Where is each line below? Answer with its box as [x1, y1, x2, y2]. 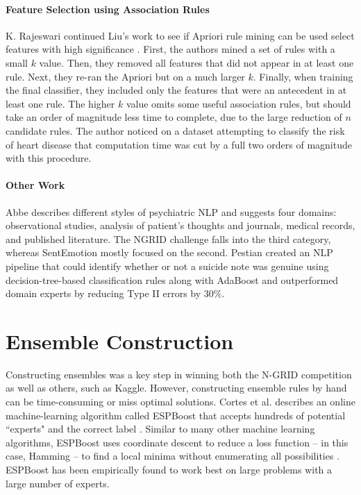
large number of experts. [6, 476, 110, 490]
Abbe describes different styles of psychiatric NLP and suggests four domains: [6, 204, 337, 219]
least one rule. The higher [6, 96, 115, 110]
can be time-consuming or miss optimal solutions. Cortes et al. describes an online [6, 394, 355, 408]
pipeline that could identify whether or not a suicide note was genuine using [6, 258, 329, 273]
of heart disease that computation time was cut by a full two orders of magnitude [6, 137, 352, 151]
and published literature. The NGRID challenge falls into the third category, [6, 231, 331, 246]
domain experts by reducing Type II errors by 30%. [6, 286, 225, 301]
